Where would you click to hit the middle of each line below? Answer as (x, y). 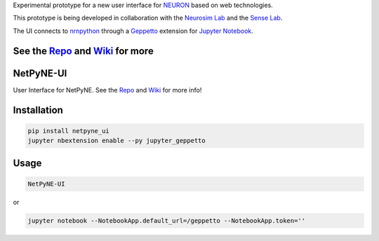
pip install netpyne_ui (69, 131)
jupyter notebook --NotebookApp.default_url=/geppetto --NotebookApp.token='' (166, 220)
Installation (38, 110)
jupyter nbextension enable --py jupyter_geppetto (117, 141)
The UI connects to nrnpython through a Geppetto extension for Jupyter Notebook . (133, 31)
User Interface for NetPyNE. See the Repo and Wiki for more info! (107, 90)
